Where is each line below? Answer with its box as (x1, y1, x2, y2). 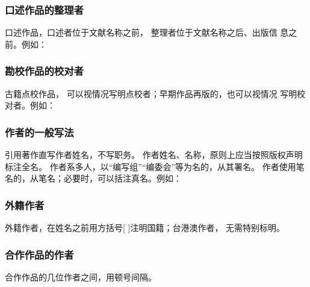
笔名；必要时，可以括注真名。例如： (38, 172, 182, 184)
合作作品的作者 (5, 247, 74, 262)
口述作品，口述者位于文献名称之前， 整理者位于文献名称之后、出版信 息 (5, 26, 289, 39)
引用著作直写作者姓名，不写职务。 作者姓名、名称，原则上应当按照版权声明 (5, 148, 303, 161)
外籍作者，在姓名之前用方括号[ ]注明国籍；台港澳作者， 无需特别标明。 (5, 221, 285, 234)
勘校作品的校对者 (5, 63, 84, 78)
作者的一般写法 (5, 124, 74, 139)
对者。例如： (5, 99, 55, 112)
